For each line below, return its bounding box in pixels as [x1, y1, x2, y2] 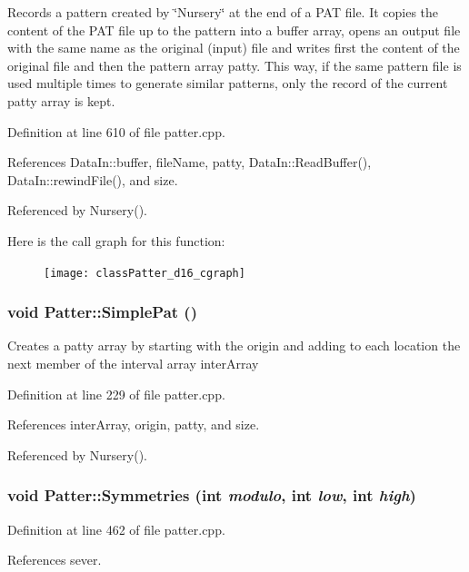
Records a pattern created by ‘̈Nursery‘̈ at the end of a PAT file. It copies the [7, 3, 439, 21]
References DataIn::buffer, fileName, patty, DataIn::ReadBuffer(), [7, 153, 372, 172]
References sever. [7, 550, 102, 569]
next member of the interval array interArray [7, 354, 259, 372]
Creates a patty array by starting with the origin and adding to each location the [7, 336, 461, 355]
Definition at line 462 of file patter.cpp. [7, 519, 225, 538]
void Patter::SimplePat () [7, 301, 197, 323]
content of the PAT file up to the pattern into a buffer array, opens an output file [7, 20, 461, 39]
